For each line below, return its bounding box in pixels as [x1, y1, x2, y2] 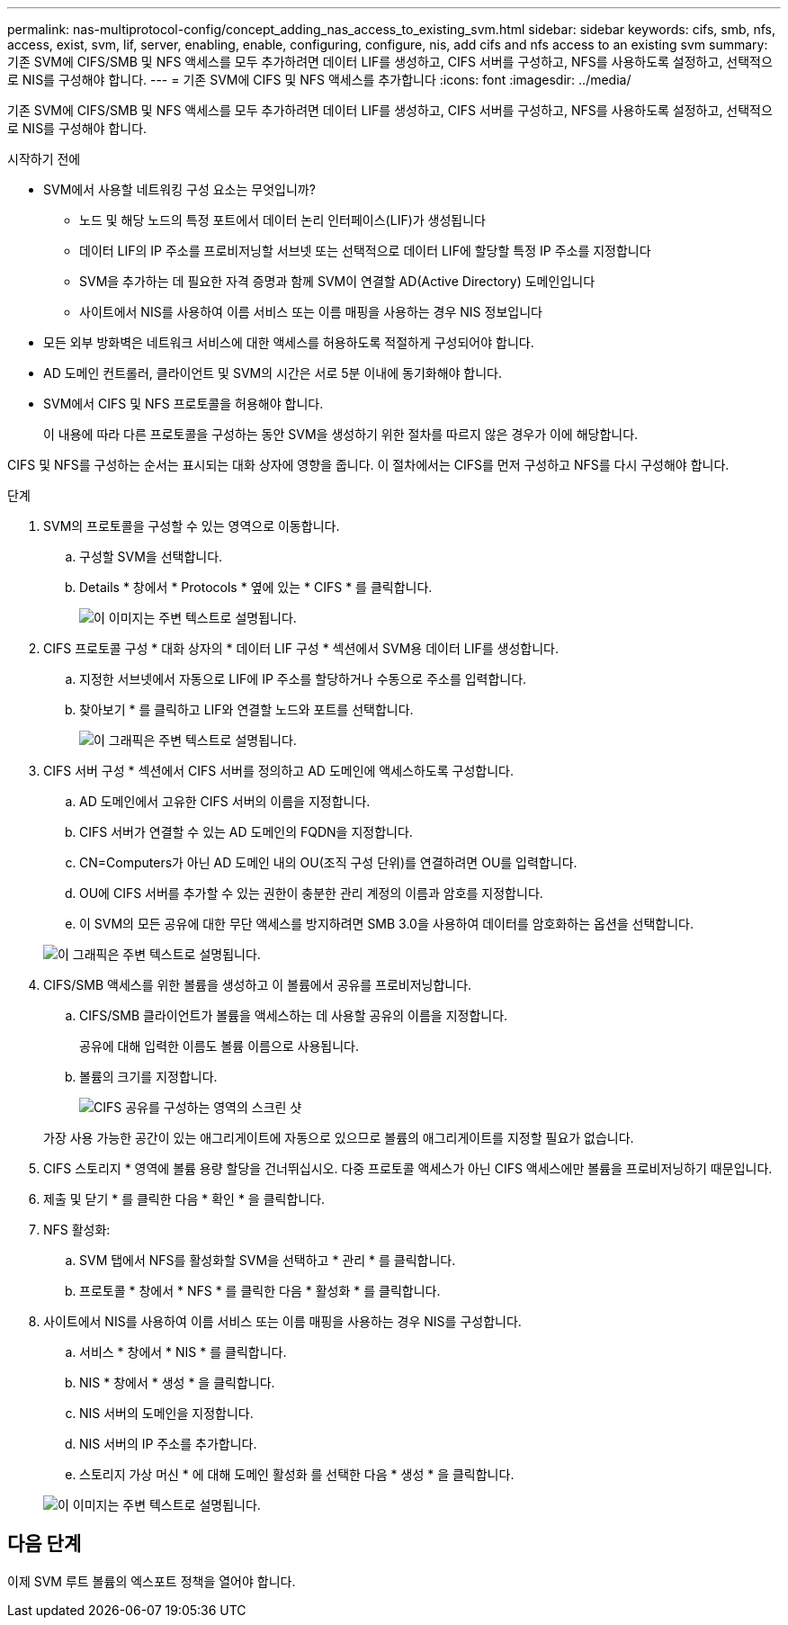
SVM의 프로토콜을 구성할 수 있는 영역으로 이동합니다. [43, 518, 340, 534]
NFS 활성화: [43, 1222, 111, 1237]
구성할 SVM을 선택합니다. [79, 549, 223, 564]
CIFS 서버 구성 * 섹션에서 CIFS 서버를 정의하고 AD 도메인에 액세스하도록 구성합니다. [43, 763, 514, 778]
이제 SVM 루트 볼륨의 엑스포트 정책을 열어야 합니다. [7, 1573, 296, 1589]
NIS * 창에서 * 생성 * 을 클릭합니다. [79, 1375, 275, 1390]
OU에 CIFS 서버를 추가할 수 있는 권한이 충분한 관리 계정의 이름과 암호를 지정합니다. [79, 885, 543, 901]
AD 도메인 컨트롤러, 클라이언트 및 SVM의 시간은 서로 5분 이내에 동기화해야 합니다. [43, 365, 503, 381]
